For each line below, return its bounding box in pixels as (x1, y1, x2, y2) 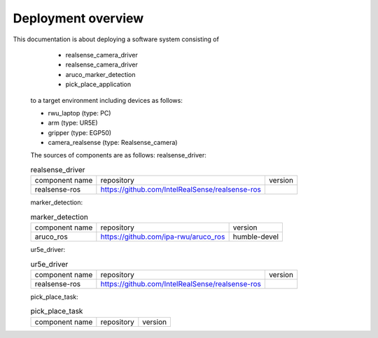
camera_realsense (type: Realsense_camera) (48, 139, 178, 147)
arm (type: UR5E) (48, 119, 98, 127)
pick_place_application (65, 80, 132, 89)
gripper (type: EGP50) (48, 128, 112, 136)
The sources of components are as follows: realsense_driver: (30, 151, 206, 160)
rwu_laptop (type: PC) (48, 108, 111, 117)
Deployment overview (13, 10, 144, 26)
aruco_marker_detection (65, 70, 136, 78)
